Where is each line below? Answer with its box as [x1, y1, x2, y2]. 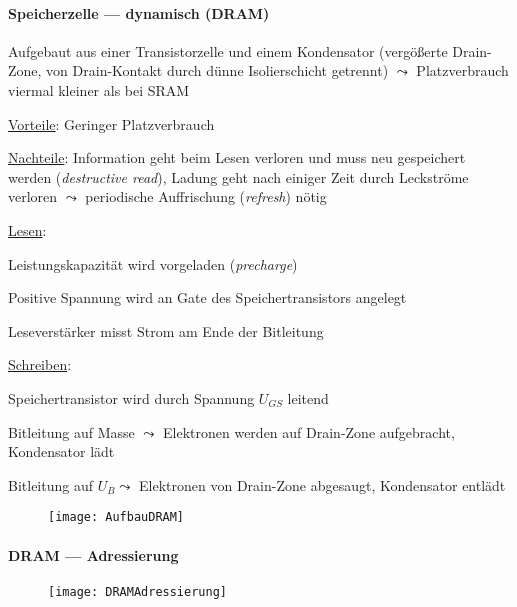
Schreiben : [8, 354, 72, 375]
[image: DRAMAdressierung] [48, 584, 227, 599]
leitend [287, 387, 329, 408]
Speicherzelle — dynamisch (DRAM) [8, 2, 270, 23]
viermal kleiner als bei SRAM [8, 79, 190, 100]
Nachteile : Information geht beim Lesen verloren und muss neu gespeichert [8, 147, 466, 168]
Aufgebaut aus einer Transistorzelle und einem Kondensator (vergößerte [8, 40, 448, 61]
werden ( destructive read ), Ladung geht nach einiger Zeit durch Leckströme [8, 166, 469, 187]
